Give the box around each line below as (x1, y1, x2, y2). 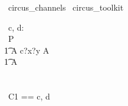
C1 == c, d (8, 90, 50, 102)
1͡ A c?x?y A (4, 44, 50, 56)
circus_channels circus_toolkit (8, 1, 124, 13)
